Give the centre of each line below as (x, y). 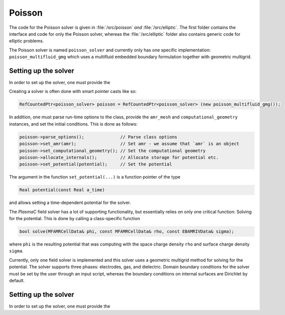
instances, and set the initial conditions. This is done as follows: (73, 124)
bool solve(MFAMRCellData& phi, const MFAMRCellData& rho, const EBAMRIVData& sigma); (127, 232)
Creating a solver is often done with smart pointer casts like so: (73, 91)
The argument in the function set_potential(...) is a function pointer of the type (95, 177)
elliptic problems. (26, 41)
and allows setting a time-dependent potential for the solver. (70, 202)
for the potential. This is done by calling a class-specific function (75, 219)
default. (17, 280)
